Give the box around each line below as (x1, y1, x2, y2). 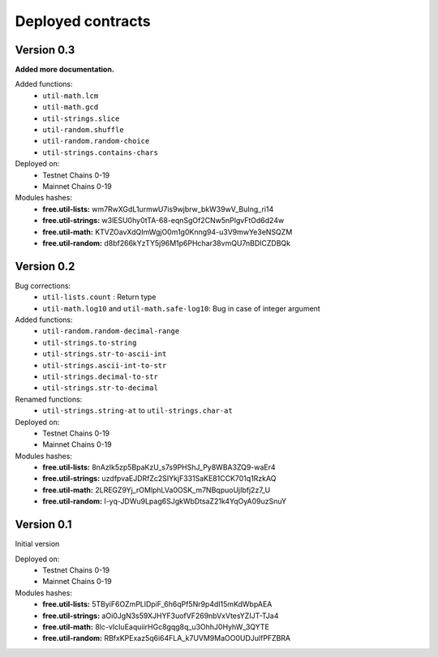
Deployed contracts (15, 12, 151, 30)
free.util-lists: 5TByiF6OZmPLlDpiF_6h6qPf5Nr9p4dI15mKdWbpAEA (42, 599, 273, 609)
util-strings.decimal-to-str (42, 371, 158, 381)
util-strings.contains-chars (42, 148, 158, 157)
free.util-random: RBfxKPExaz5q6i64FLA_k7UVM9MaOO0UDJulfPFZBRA (42, 633, 291, 643)
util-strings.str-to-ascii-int (42, 350, 167, 359)
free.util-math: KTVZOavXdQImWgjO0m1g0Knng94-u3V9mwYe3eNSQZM (42, 227, 293, 237)
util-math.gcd (42, 102, 99, 112)
